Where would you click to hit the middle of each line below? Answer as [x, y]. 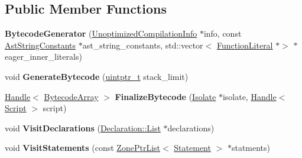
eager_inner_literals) [43, 57]
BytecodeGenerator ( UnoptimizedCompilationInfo [101, 33]
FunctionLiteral [245, 45]
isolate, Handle [249, 96]
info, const [223, 33]
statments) [251, 148]
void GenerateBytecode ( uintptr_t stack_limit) [97, 76]
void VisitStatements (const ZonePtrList [82, 148]
